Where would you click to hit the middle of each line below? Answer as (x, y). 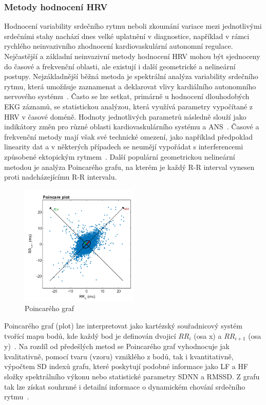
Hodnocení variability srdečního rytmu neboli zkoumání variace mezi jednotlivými (133, 26)
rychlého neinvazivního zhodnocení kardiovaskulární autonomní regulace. (119, 46)
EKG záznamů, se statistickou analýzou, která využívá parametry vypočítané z (129, 106)
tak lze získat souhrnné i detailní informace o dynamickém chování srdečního (125, 386)
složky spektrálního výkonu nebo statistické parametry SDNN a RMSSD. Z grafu (132, 376)
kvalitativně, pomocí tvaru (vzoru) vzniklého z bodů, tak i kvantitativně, (119, 356)
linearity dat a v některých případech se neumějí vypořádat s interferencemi (124, 147)
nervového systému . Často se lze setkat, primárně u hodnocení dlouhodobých (127, 96)
